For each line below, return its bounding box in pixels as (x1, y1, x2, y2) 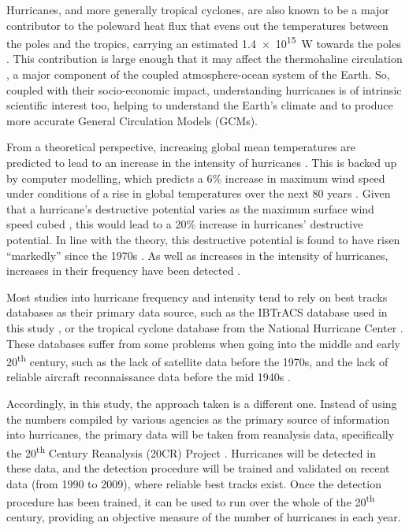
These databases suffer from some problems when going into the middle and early (6, 335, 400, 351)
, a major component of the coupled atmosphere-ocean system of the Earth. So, (6, 66, 390, 83)
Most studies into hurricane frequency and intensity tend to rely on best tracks (6, 288, 388, 305)
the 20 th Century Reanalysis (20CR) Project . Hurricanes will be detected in (6, 442, 376, 461)
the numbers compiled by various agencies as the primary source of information (6, 410, 390, 427)
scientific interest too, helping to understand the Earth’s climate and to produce (6, 97, 393, 113)
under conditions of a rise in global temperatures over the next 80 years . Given (6, 185, 391, 202)
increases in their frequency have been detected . (6, 262, 240, 279)
